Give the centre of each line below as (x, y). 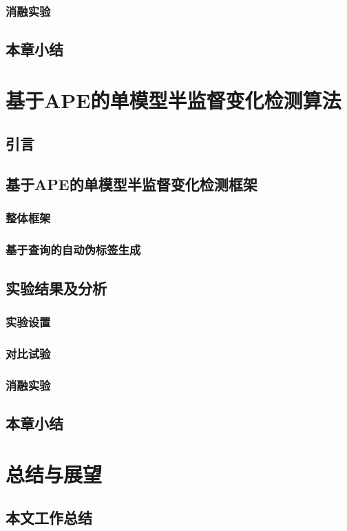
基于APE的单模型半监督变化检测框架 (132, 184)
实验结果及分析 (56, 288)
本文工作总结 (49, 518)
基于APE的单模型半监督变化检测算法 (173, 100)
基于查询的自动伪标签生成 (73, 250)
